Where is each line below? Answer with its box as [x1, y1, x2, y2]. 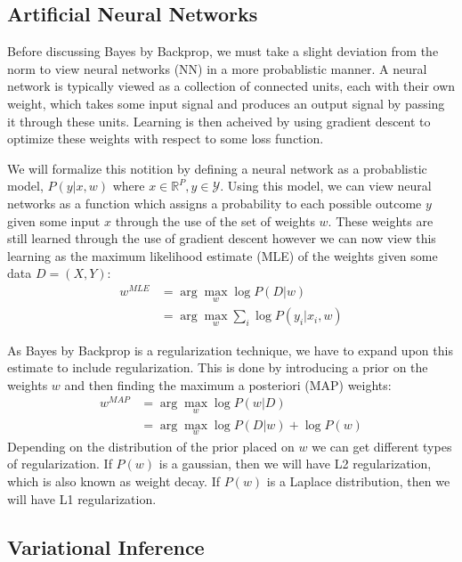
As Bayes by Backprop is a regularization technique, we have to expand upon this [7, 340, 453, 359]
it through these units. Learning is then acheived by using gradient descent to [7, 111, 431, 130]
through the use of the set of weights [115, 211, 315, 230]
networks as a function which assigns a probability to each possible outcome [7, 193, 422, 212]
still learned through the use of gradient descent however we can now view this [7, 229, 436, 248]
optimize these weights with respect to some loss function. [7, 129, 324, 148]
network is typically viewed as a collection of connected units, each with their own [7, 77, 456, 95]
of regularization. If [7, 454, 112, 473]
